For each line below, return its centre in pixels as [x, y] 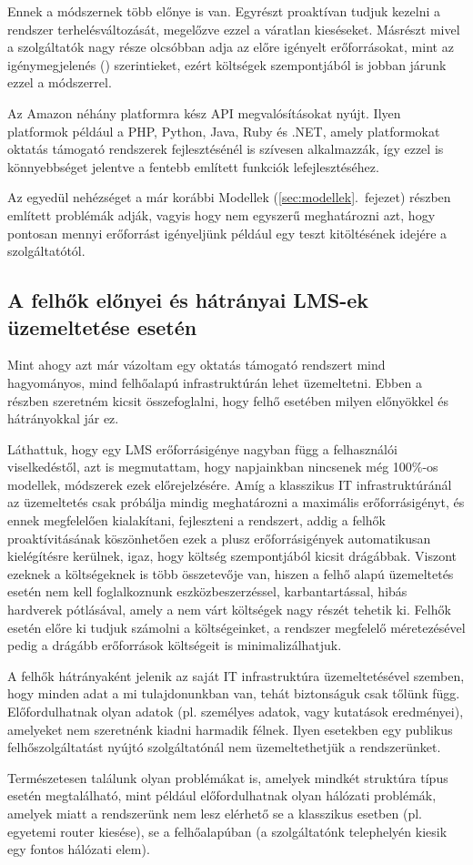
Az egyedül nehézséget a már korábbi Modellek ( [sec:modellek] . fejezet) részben [229, 197]
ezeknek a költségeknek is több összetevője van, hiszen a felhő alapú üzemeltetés [231, 573]
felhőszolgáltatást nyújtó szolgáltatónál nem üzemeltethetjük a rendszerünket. [224, 747]
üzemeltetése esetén [102, 326]
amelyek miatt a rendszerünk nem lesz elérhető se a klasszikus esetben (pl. [215, 813]
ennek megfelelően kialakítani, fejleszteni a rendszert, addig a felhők [196, 520]
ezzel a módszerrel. [60, 82]
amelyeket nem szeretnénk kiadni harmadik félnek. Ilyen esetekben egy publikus [230, 729]
